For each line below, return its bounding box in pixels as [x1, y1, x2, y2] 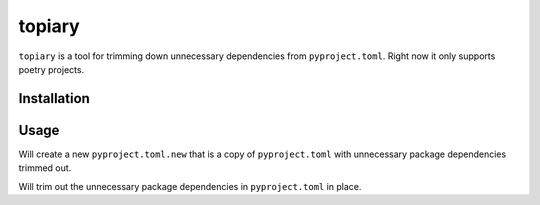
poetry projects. [18, 63, 85, 75]
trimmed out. [18, 162, 72, 174]
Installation [18, 90, 90, 107]
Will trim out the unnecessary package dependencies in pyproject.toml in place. [18, 180, 362, 192]
